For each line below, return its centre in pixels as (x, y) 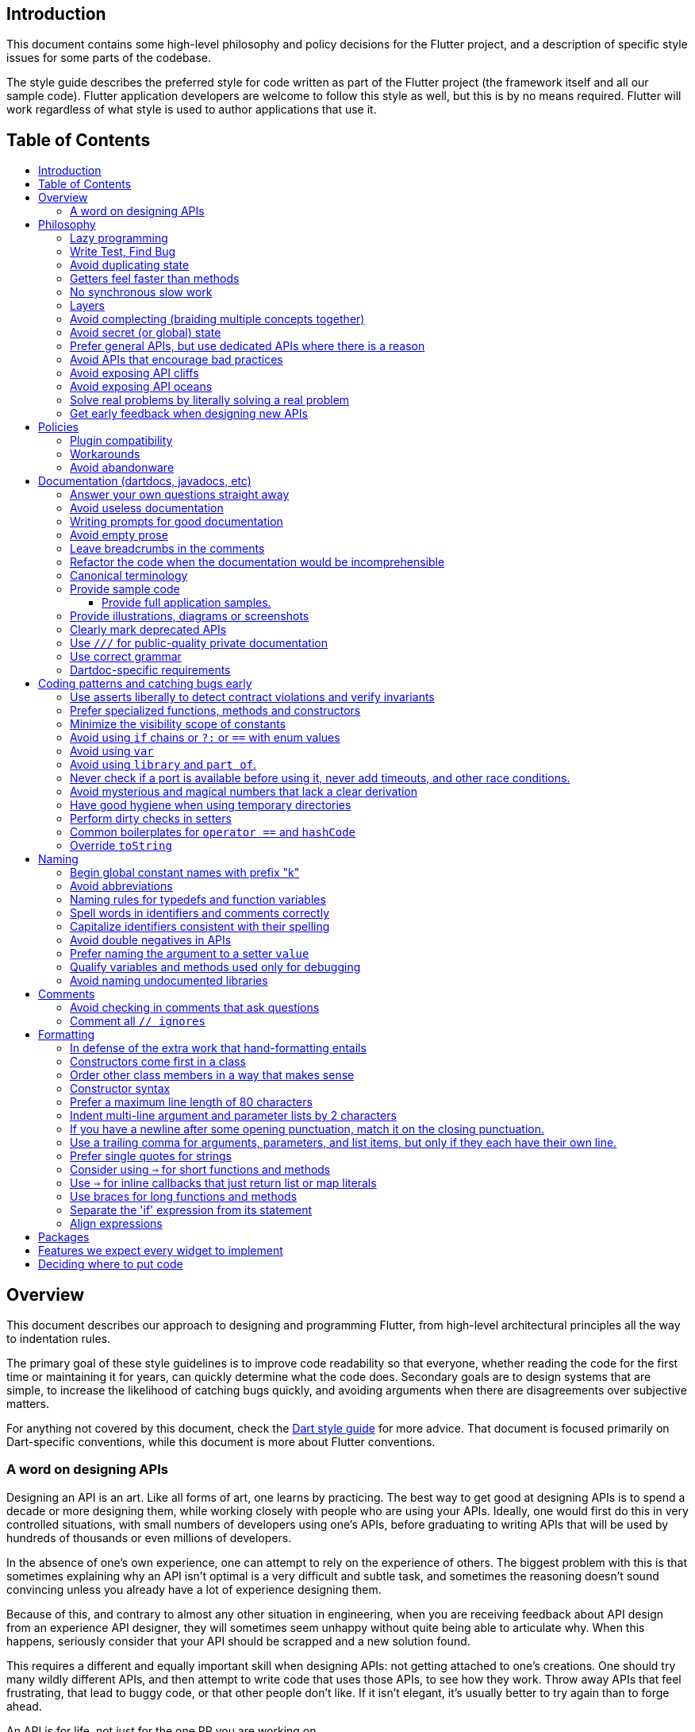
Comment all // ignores (138, 1021)
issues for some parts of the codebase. (109, 58)
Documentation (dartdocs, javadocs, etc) (145, 481)
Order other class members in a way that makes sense (212, 1075)
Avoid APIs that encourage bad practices (177, 360)
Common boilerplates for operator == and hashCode (213, 832)
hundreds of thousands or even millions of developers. (149, 1537)
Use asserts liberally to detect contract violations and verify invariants (252, 697)
